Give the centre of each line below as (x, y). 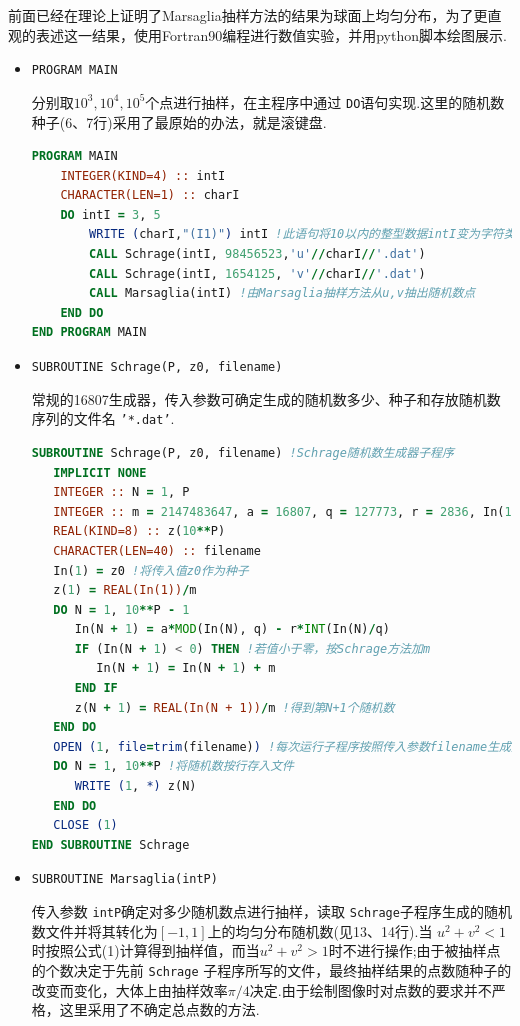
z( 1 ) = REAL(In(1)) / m (125, 590)
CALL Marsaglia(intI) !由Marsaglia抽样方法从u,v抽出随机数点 (282, 293)
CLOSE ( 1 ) (85, 825)
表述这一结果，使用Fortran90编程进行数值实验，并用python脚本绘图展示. (271, 34)
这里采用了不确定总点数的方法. (159, 1009)
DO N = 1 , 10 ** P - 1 (121, 609)
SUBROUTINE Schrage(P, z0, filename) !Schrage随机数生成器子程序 (242, 452)
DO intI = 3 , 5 (110, 214)
